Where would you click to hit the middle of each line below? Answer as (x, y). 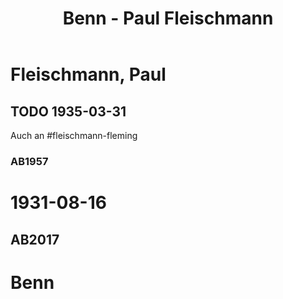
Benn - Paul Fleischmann (168, 18)
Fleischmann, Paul (88, 74)
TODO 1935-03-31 (68, 111)
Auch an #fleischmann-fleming (74, 135)
